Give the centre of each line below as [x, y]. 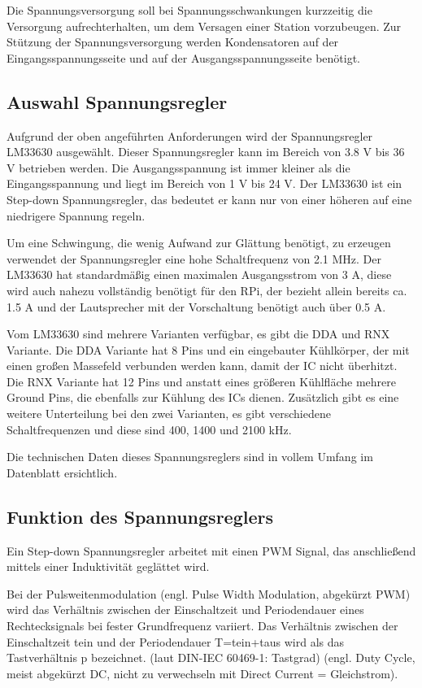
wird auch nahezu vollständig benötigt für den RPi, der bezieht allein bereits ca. [207, 290]
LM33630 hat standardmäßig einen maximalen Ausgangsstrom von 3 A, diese [199, 274]
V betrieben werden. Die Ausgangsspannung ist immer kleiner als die [178, 167]
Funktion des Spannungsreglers [140, 516]
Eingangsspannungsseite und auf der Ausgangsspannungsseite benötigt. [183, 57]
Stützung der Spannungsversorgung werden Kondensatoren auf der [173, 42]
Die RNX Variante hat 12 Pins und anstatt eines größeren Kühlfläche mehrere [201, 381]
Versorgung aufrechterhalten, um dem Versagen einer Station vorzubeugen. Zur [204, 26]
